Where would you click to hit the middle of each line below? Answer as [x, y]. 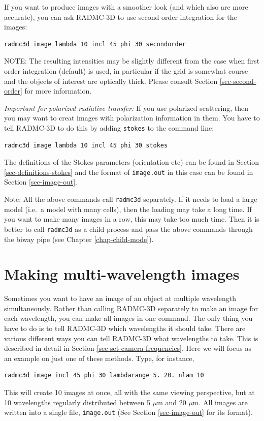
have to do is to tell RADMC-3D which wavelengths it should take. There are [125, 328]
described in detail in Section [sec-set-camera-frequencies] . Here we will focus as [128, 348]
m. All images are [220, 402]
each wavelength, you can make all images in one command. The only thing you [128, 318]
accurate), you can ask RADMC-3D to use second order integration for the [121, 17]
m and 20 [172, 402]
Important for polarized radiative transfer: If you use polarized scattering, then [126, 108]
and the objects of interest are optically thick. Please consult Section [111, 81]
